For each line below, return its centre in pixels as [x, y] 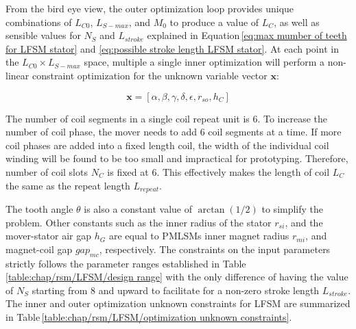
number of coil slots [47, 171]
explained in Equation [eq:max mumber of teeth [247, 35]
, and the [304, 222]
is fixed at [128, 171]
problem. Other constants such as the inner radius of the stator [139, 222]
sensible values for [43, 35]
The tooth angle [39, 208]
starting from [60, 290]
